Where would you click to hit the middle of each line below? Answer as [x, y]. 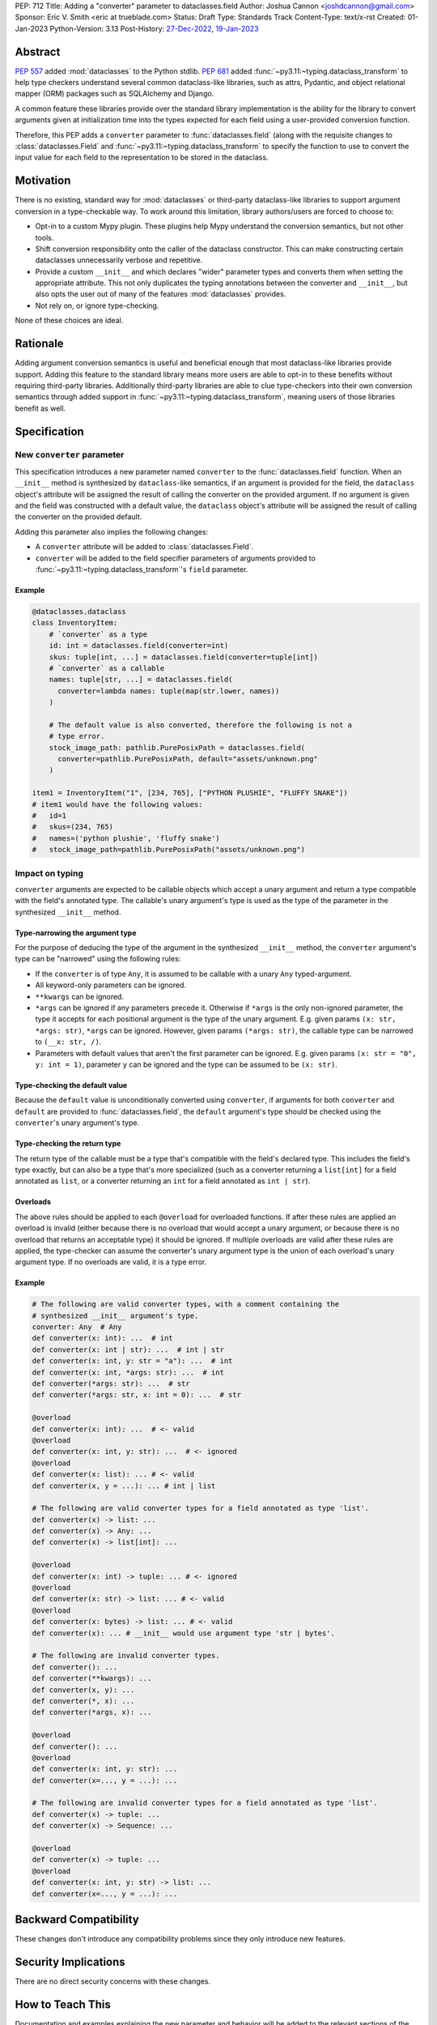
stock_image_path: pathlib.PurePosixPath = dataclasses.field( [177, 748]
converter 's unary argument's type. [77, 1123]
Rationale [39, 344]
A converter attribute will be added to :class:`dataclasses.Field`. [144, 547]
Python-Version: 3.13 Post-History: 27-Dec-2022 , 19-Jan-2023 [154, 28]
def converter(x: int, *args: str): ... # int [128, 1372]
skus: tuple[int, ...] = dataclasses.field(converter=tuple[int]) [184, 657]
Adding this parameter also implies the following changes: [112, 531]
